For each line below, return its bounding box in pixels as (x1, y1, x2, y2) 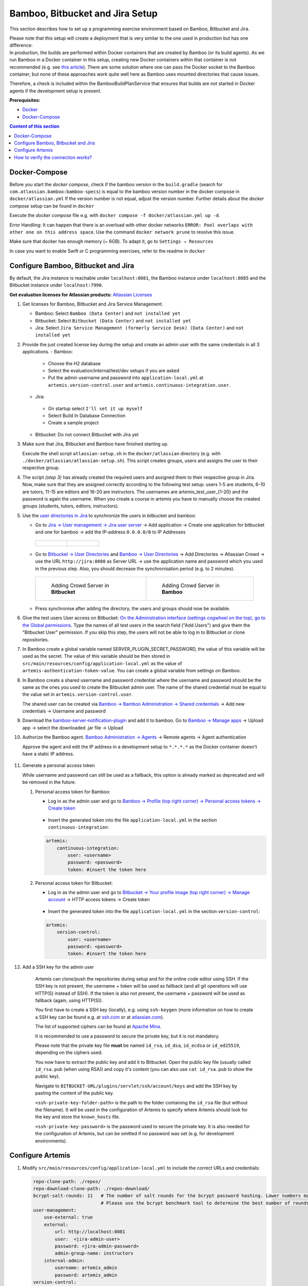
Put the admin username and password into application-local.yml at (48, 374, 204, 381)
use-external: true (44, 1214, 93, 1220)
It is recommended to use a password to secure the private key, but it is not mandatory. (35, 1033, 220, 1039)
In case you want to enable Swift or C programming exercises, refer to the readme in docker (9, 247, 206, 254)
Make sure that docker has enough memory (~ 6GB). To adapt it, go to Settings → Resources (9, 238, 214, 244)
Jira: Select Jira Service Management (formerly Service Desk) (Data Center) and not (35, 325, 244, 331)
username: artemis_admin (54, 1265, 118, 1271)
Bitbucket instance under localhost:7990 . (9, 282, 103, 288)
